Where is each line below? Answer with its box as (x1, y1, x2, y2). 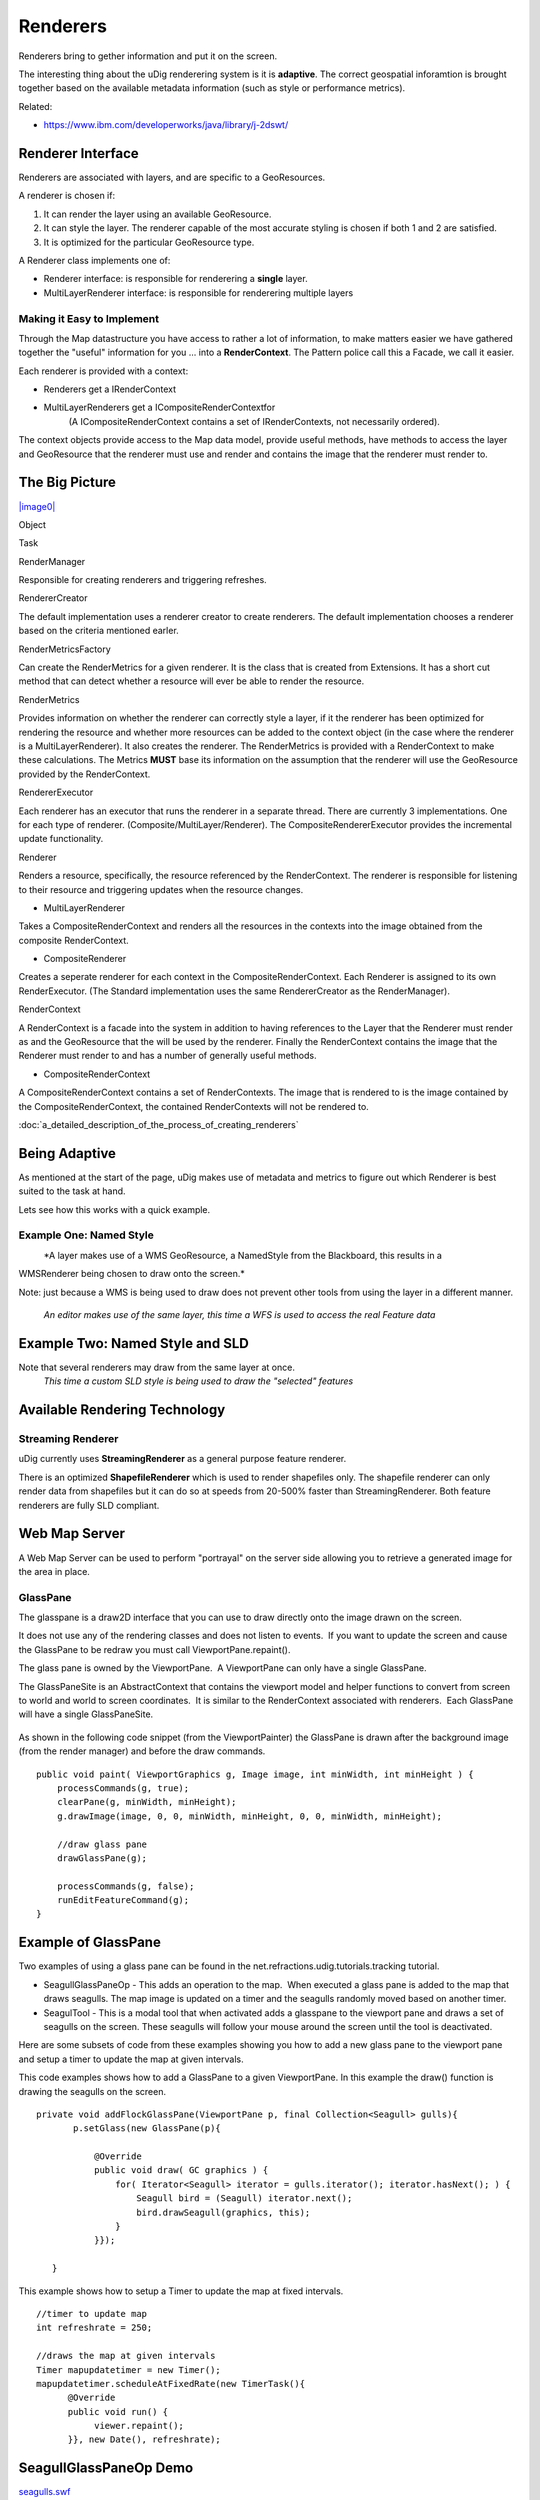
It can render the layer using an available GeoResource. (43, 208, 272, 220)
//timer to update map (36, 2308, 148, 2319)
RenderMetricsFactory (18, 643, 112, 655)
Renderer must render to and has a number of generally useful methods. (18, 1050, 317, 1062)
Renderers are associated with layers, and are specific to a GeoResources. (18, 171, 326, 184)
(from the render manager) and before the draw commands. (18, 1745, 266, 1757)
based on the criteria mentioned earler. (18, 625, 179, 637)
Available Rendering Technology (18, 1401, 226, 1419)
